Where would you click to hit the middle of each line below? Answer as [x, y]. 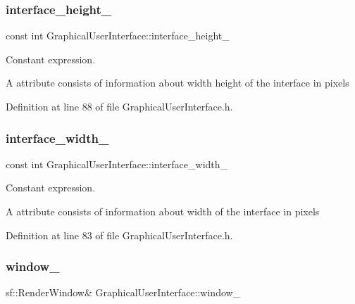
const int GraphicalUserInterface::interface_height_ [118, 36]
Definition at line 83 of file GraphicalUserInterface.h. [119, 235]
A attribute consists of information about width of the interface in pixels [163, 211]
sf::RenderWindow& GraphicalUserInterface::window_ [123, 292]
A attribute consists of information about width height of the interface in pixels [177, 83]
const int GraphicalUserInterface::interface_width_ [117, 164]
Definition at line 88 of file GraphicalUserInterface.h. [119, 106]
